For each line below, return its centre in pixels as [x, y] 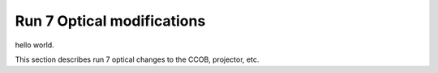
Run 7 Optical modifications [110, 21]
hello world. [34, 45]
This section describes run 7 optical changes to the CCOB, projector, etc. [137, 59]
